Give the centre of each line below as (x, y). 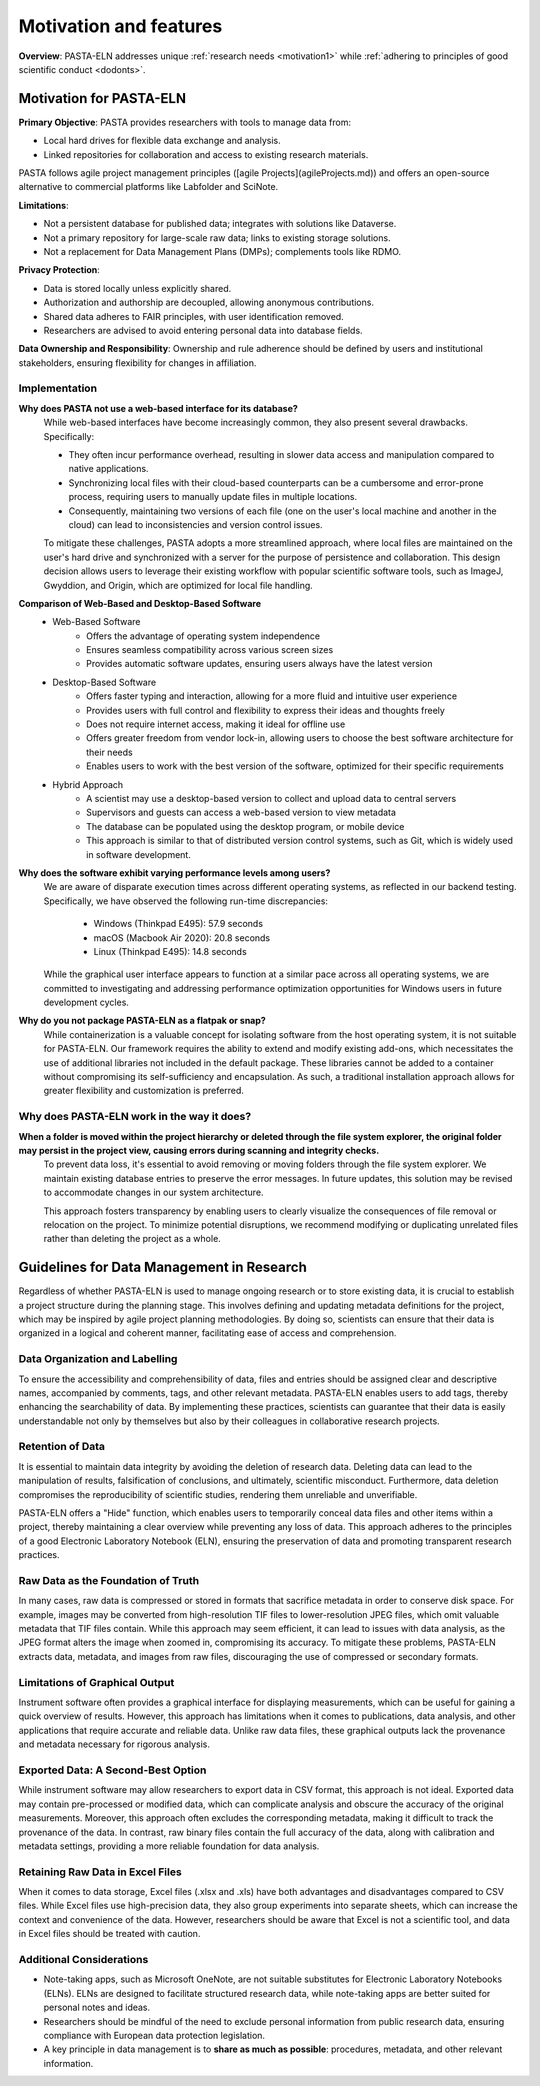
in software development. (139, 854)
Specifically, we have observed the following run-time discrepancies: (186, 901)
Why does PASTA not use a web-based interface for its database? (158, 408)
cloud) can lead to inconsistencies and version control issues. (196, 524)
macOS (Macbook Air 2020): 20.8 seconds (182, 937)
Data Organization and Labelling (98, 1359)
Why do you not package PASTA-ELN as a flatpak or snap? (142, 1021)
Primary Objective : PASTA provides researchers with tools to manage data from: (185, 122)
